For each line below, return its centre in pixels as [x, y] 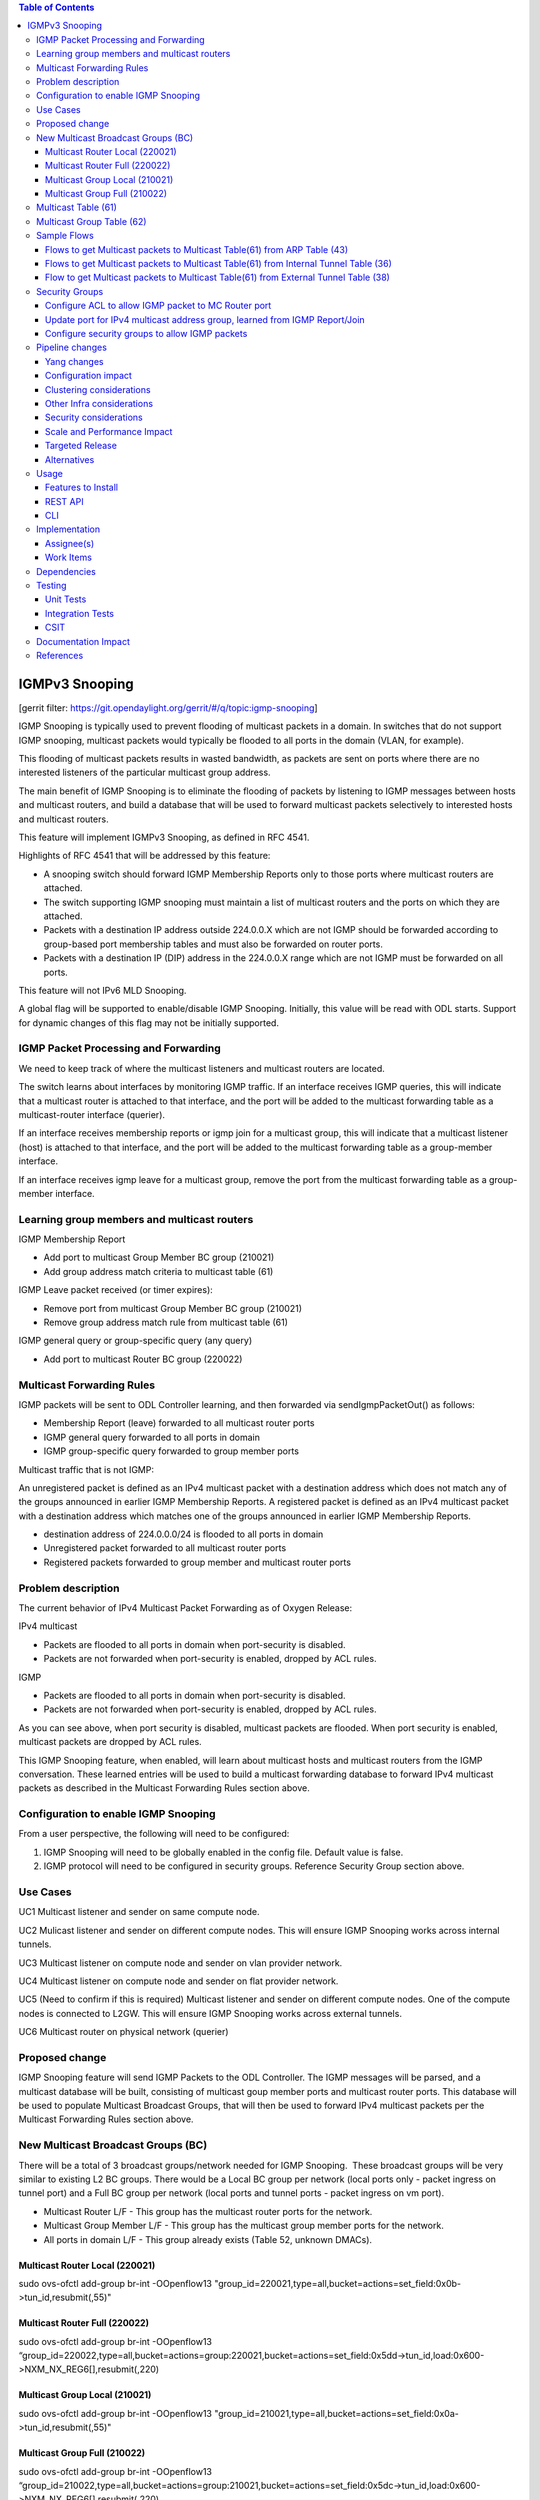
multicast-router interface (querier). [91, 1114]
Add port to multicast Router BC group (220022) [143, 1359]
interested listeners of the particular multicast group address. [144, 772]
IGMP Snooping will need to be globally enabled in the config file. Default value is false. [223, 1852]
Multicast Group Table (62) [91, 221]
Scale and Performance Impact [109, 431]
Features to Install [82, 487]
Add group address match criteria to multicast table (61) [158, 1271]
